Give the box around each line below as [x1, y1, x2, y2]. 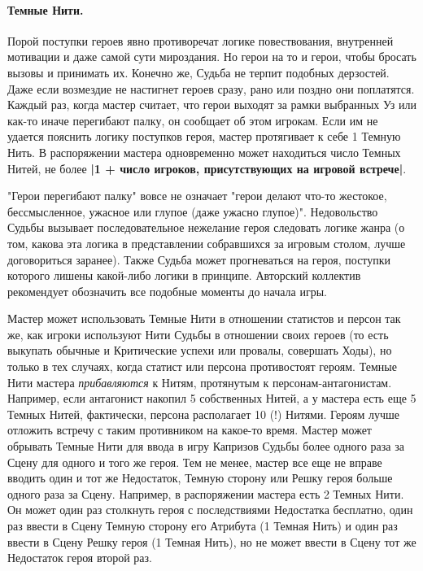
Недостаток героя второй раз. [7, 549, 152, 566]
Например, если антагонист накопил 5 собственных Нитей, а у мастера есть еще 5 [7, 390, 416, 407]
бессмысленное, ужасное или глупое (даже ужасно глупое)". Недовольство [7, 203, 378, 220]
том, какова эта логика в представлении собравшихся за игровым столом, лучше [7, 234, 406, 251]
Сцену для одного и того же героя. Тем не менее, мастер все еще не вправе [7, 453, 382, 470]
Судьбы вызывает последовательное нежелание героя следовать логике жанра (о [7, 219, 405, 236]
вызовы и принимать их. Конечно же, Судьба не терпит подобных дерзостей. [7, 63, 390, 81]
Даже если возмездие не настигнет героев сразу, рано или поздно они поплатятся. [7, 80, 415, 97]
